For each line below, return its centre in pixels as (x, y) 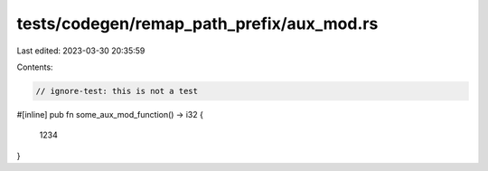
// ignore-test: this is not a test (117, 91)
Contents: (35, 67)
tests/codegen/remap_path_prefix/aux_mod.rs (197, 24)
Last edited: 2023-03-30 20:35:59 (81, 51)
